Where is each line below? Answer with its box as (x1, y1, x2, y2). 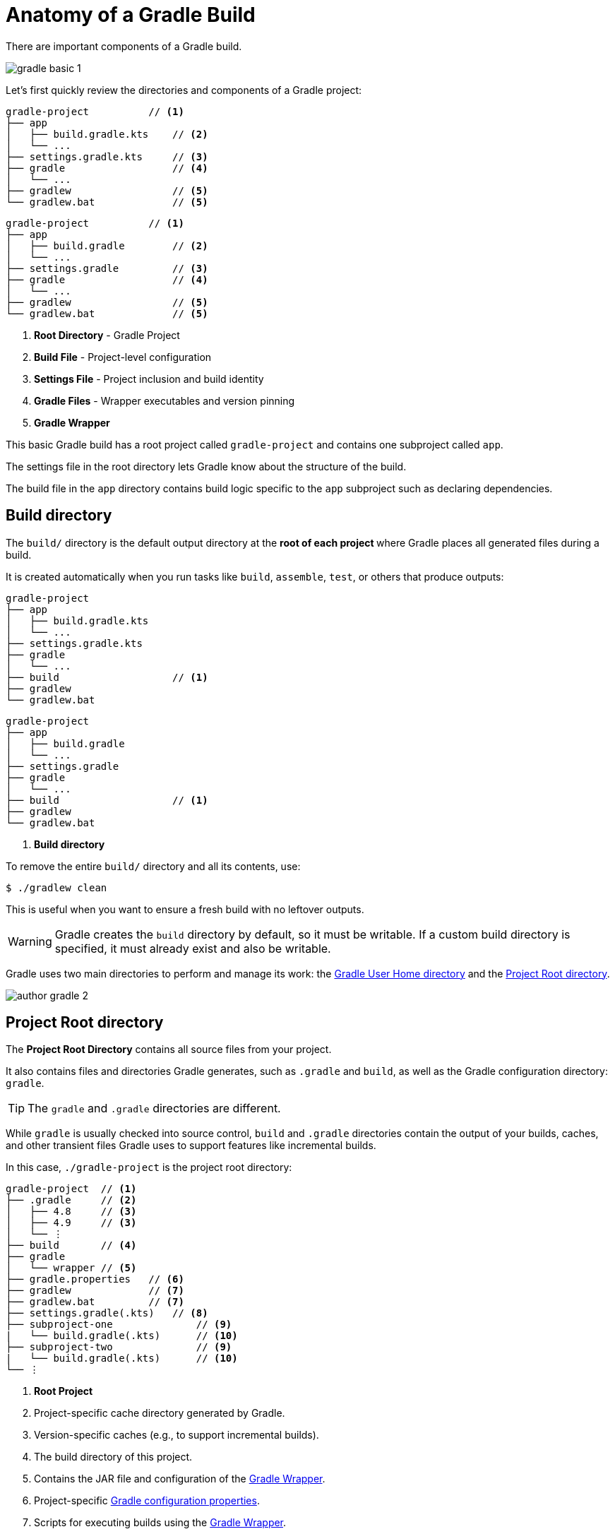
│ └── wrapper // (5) (6, 1262, 137, 1274)
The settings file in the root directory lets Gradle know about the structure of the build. (6, 460, 407, 472)
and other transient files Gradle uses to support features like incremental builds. (6, 1139, 376, 1152)
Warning (8, 934, 52, 949)
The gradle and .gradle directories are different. (28, 1101, 281, 1116)
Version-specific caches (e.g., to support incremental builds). (34, 1429, 319, 1441)
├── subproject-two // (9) (6, 1341, 232, 1353)
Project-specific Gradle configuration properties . (34, 1494, 260, 1507)
